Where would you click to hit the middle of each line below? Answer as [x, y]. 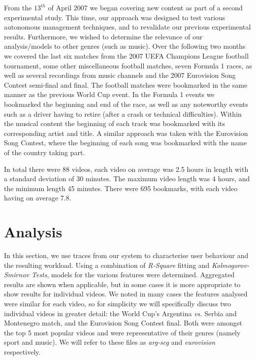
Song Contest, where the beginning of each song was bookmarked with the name [126, 143]
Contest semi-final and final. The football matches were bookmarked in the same [126, 84]
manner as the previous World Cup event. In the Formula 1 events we [109, 94]
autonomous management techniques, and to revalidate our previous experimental [128, 27]
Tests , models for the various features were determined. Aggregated [133, 275]
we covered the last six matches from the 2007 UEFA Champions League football [127, 55]
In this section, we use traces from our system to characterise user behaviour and [126, 255]
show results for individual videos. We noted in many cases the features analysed [126, 294]
